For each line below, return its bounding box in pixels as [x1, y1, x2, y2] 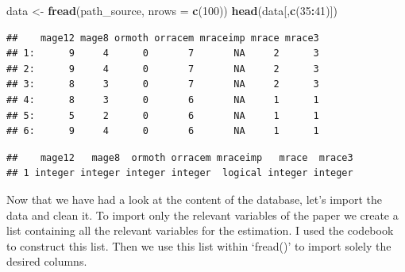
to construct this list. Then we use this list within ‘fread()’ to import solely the [6, 237, 391, 254]
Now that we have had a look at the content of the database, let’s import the [6, 190, 383, 207]
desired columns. [6, 253, 87, 270]
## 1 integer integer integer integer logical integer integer [6, 167, 353, 179]
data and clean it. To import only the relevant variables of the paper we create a [6, 206, 399, 223]
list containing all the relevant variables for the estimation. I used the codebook [6, 222, 394, 239]
